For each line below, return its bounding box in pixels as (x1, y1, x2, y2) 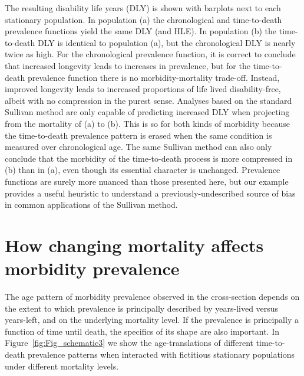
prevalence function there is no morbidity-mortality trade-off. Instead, (27, 71, 280, 83)
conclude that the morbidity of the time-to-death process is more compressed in (5, 152, 293, 164)
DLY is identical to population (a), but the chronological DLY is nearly (37, 36, 296, 48)
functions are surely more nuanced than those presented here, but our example (5, 175, 289, 187)
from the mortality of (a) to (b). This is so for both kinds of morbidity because (5, 117, 290, 129)
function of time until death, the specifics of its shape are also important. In (5, 325, 279, 337)
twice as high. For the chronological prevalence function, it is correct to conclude (5, 48, 296, 60)
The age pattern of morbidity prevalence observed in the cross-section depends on (5, 290, 300, 302)
